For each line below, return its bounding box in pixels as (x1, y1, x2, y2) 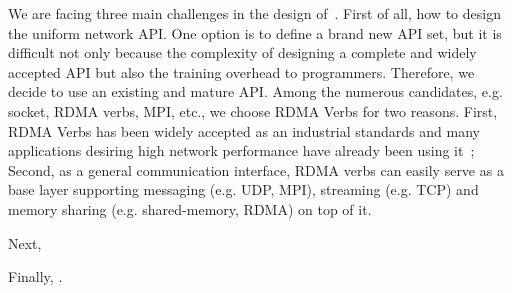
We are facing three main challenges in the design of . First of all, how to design (8, 3, 501, 23)
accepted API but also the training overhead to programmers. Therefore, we (8, 61, 475, 82)
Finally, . (8, 266, 63, 287)
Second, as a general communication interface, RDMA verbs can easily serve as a (8, 159, 504, 180)
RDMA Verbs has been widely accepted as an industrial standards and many (8, 120, 480, 141)
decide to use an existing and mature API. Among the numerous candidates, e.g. (8, 81, 503, 102)
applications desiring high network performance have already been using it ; (8, 140, 475, 161)
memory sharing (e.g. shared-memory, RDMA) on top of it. (8, 198, 372, 219)
